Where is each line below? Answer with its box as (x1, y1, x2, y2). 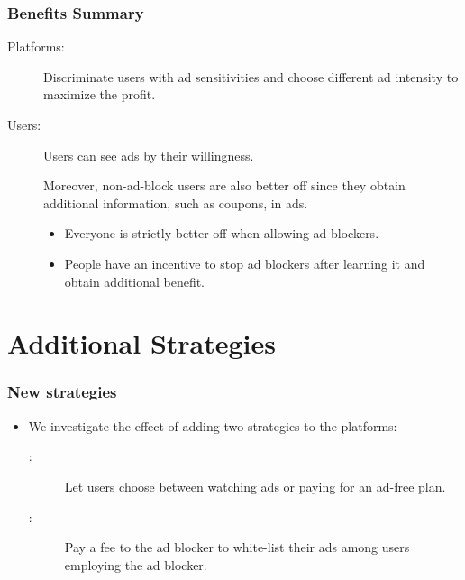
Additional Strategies (7, 325, 277, 362)
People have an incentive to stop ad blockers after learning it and (64, 253, 425, 272)
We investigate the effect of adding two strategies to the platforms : (28, 416, 397, 435)
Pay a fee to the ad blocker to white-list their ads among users (64, 538, 410, 557)
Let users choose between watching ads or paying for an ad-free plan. (64, 476, 446, 495)
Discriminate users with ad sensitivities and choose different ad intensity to (43, 67, 459, 86)
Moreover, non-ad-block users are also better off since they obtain (43, 176, 406, 195)
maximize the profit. (43, 85, 156, 104)
